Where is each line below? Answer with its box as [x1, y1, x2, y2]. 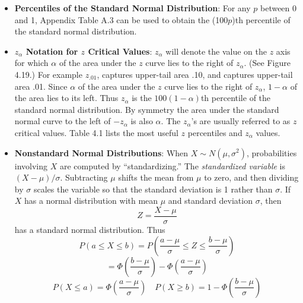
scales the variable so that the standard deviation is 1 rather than [33, 182, 273, 195]
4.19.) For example [14, 68, 82, 80]
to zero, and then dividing [204, 171, 299, 184]
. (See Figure [244, 56, 291, 69]
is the [132, 91, 152, 104]
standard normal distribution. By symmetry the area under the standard [14, 103, 279, 115]
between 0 [260, 2, 297, 14]
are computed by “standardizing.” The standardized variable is [59, 159, 285, 172]
